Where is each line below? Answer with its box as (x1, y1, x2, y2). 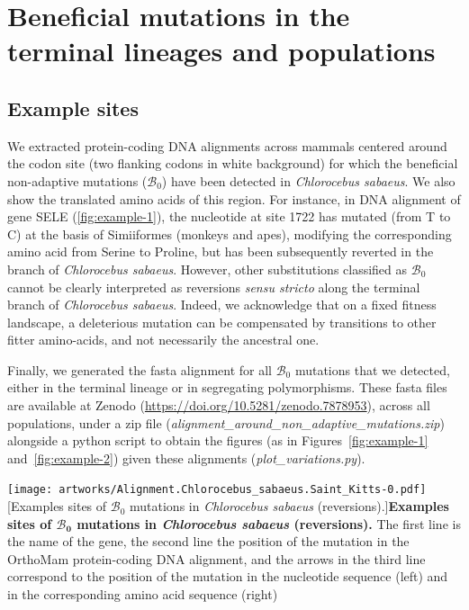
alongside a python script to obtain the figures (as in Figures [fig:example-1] (7, 431, 428, 450)
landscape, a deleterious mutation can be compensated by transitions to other (7, 312, 437, 331)
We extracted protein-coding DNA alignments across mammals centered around (7, 136, 447, 155)
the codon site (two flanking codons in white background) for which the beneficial (7, 154, 458, 173)
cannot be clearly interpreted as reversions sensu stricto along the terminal (7, 277, 420, 296)
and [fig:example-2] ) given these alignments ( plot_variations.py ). (7, 448, 365, 467)
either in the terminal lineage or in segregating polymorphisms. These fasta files (7, 378, 447, 397)
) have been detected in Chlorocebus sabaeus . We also (161, 171, 455, 190)
